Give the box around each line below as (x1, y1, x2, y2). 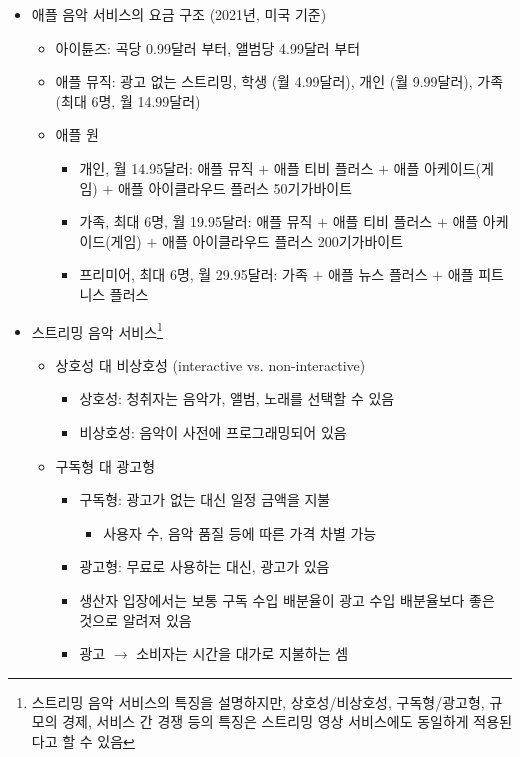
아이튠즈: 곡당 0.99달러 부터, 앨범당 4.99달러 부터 (55, 37, 361, 58)
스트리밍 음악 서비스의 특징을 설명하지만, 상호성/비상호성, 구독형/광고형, (31, 691, 485, 712)
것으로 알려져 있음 (79, 609, 192, 630)
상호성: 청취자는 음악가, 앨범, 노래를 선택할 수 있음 (79, 388, 395, 409)
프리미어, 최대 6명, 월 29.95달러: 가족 (79, 264, 308, 285)
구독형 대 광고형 (55, 455, 156, 476)
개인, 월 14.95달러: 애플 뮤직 (79, 157, 254, 178)
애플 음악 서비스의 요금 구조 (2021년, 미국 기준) (31, 4, 327, 24)
